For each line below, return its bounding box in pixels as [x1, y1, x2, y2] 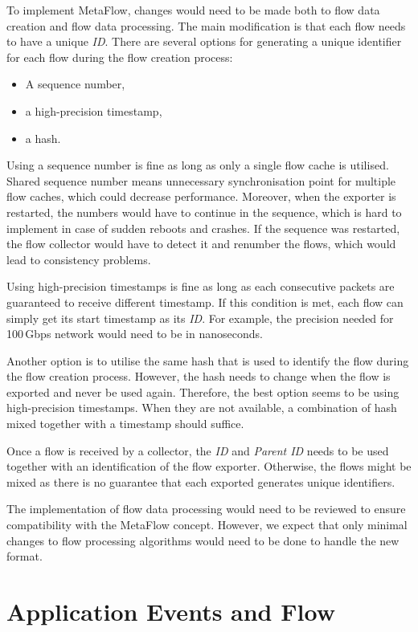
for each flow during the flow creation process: [6, 48, 233, 65]
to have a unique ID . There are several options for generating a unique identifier [6, 33, 402, 50]
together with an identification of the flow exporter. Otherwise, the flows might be [6, 458, 412, 475]
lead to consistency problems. [6, 251, 151, 267]
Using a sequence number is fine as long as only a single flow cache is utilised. [6, 157, 389, 173]
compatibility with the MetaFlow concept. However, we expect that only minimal [6, 516, 408, 533]
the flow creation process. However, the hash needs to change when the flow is [6, 368, 391, 385]
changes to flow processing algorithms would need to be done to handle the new [6, 532, 400, 548]
